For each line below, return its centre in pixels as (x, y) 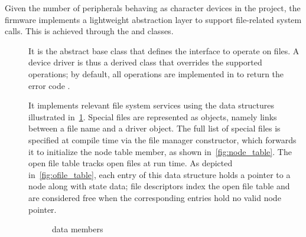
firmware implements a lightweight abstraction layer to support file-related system (153, 19)
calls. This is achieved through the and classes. (89, 31)
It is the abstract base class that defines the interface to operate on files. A (164, 50)
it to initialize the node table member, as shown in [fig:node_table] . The (160, 151)
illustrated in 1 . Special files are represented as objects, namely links (153, 116)
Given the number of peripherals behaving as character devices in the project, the (153, 8)
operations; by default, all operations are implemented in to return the (156, 73)
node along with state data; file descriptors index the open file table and (159, 186)
